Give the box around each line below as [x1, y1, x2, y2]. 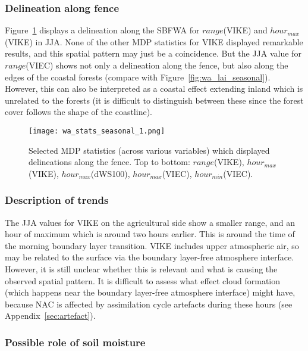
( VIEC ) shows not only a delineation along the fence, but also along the [26, 59, 288, 71]
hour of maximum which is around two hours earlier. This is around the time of [5, 228, 295, 240]
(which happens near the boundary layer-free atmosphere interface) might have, [5, 286, 296, 299]
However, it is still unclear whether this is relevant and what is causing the [5, 263, 278, 275]
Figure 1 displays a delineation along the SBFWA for [5, 24, 200, 36]
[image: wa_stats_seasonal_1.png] [29, 126, 165, 135]
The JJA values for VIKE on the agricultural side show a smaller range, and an [5, 216, 296, 228]
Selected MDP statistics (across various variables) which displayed [29, 144, 270, 156]
